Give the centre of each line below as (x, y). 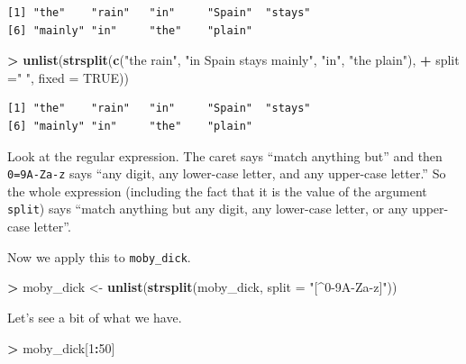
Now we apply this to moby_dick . (99, 256)
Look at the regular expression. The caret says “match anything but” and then (225, 155)
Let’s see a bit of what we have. (95, 317)
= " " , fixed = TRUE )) (68, 77)
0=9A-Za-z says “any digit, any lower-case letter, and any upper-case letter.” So (227, 173)
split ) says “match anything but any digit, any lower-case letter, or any (208, 209)
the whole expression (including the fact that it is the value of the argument (217, 191)
